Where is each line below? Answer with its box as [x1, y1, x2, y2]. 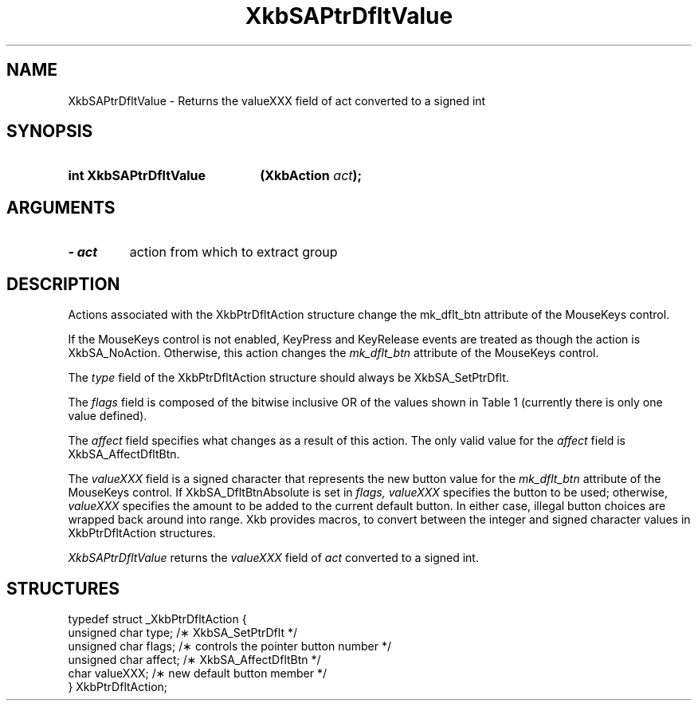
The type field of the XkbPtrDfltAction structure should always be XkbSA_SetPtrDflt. [68, 371, 509, 385]
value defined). [68, 409, 147, 423]
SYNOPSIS [6, 121, 93, 142]
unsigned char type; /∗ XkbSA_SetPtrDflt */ [68, 625, 297, 639]
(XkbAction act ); [260, 167, 363, 184]
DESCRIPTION [6, 273, 120, 294]
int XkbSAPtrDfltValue [68, 167, 206, 184]
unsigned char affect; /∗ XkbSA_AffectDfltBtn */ [68, 652, 321, 666]
